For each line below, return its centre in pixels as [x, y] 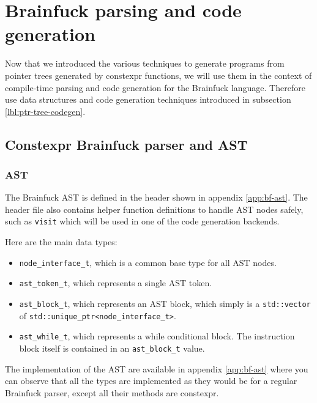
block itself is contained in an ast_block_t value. [112, 348]
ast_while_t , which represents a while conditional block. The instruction [157, 336]
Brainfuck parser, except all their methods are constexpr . [112, 392]
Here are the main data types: [61, 242]
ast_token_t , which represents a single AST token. [116, 283]
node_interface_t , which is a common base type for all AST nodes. [148, 262]
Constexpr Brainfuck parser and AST [126, 144]
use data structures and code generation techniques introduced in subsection [148, 99]
